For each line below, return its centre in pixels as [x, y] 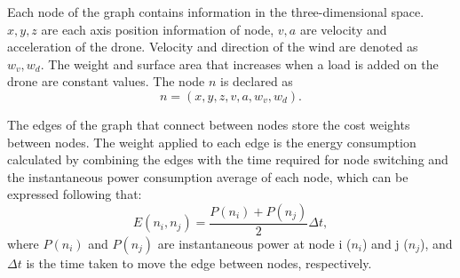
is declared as [257, 81]
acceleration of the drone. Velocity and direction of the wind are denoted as [213, 47]
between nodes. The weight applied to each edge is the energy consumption [212, 142]
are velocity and [343, 29]
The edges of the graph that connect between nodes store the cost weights [209, 124]
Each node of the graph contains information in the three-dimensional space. [216, 12]
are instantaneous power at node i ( [254, 243]
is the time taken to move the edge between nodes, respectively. [199, 262]
